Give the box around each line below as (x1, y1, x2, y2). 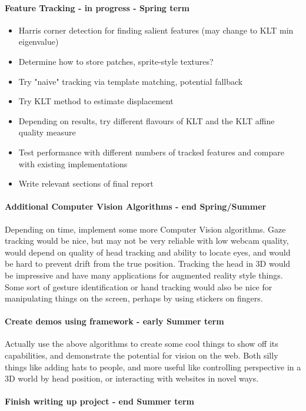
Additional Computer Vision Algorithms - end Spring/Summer (5, 200, 267, 213)
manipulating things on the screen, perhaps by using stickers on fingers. (5, 292, 263, 304)
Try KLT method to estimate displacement (18, 95, 174, 107)
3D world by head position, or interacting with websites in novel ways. (5, 372, 259, 385)
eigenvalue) (18, 35, 59, 48)
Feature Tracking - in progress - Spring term (5, 1, 189, 14)
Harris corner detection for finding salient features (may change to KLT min (18, 24, 294, 36)
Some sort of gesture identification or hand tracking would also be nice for (5, 280, 272, 293)
